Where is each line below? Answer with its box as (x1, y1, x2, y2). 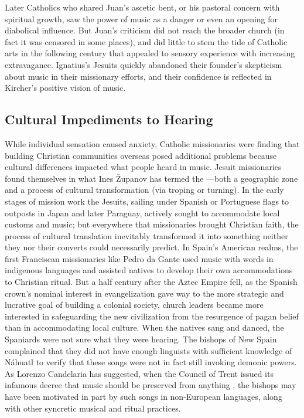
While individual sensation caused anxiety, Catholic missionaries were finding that (5, 137, 300, 149)
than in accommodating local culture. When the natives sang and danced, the (5, 321, 284, 334)
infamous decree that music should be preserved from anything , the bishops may (5, 379, 296, 391)
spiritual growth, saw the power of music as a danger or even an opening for (5, 12, 278, 25)
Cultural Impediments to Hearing (5, 110, 213, 128)
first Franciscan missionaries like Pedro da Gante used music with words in (5, 252, 274, 264)
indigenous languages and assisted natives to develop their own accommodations (5, 264, 293, 276)
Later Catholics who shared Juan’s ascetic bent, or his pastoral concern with (5, 1, 280, 13)
